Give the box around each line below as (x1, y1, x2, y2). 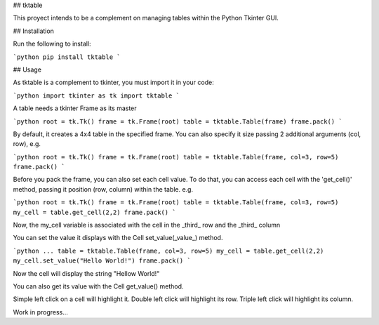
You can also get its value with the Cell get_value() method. (13, 281, 184, 291)
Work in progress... (13, 307, 68, 316)
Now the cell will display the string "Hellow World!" (13, 269, 160, 277)
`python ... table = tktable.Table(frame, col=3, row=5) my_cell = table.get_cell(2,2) (13, 246, 324, 255)
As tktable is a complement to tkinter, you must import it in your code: (13, 78, 214, 87)
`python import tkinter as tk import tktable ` (13, 91, 180, 100)
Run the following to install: (13, 39, 91, 48)
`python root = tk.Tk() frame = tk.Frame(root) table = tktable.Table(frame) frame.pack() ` (13, 117, 343, 126)
